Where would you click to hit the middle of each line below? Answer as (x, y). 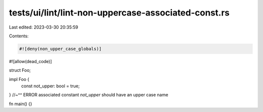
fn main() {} (21, 104)
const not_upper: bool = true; (50, 86)
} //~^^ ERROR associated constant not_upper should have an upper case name (89, 95)
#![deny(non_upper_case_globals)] (60, 49)
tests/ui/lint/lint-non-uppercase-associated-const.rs (119, 13)
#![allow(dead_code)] (30, 61)
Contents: (19, 36)
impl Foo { (19, 79)
